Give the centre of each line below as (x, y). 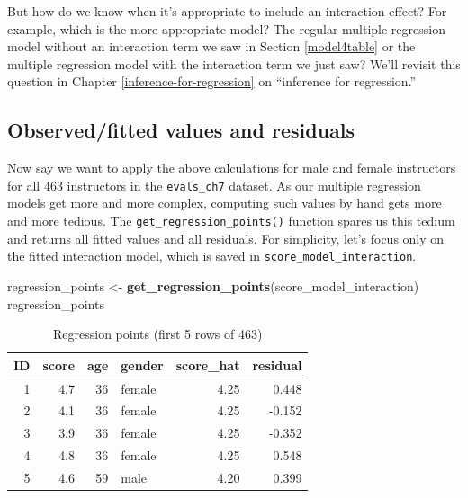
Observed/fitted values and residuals (181, 130)
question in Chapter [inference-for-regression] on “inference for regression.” (212, 81)
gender (142, 365)
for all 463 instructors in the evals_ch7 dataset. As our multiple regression (214, 185)
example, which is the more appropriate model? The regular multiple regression (226, 28)
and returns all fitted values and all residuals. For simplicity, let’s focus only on (226, 238)
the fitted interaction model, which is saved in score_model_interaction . (212, 256)
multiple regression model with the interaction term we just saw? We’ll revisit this (234, 63)
